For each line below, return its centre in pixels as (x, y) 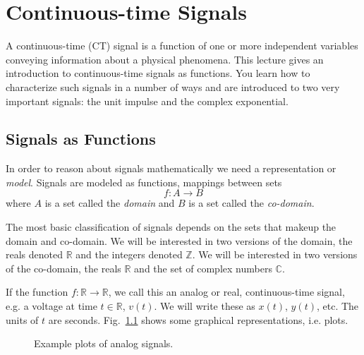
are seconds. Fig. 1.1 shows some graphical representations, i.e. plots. (198, 319)
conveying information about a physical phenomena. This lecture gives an (165, 59)
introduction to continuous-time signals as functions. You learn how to (158, 73)
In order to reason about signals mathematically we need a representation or (171, 168)
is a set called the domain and (110, 203)
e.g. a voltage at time (51, 306)
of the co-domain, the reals (63, 268)
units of (22, 319)
